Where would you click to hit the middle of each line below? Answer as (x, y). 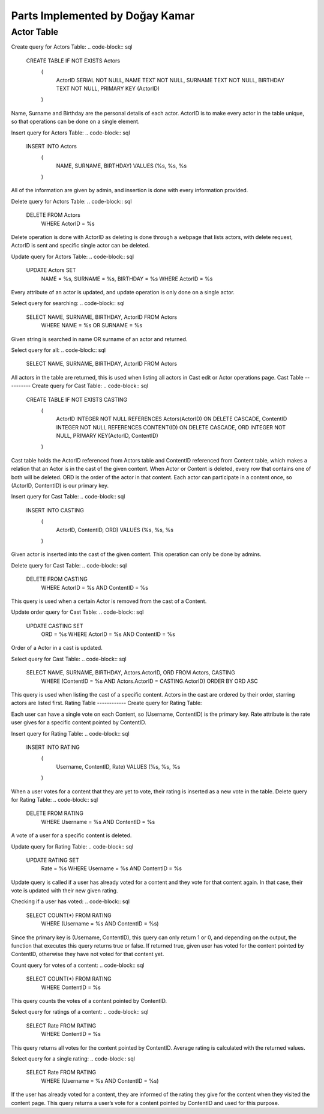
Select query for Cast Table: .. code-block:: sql (69, 659)
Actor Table (35, 32)
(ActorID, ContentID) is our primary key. (60, 486)
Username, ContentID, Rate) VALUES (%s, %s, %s (118, 766)
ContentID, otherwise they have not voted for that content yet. (88, 954)
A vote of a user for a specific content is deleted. (71, 835)
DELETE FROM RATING (55, 813)
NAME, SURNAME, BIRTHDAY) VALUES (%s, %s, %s (121, 166)
